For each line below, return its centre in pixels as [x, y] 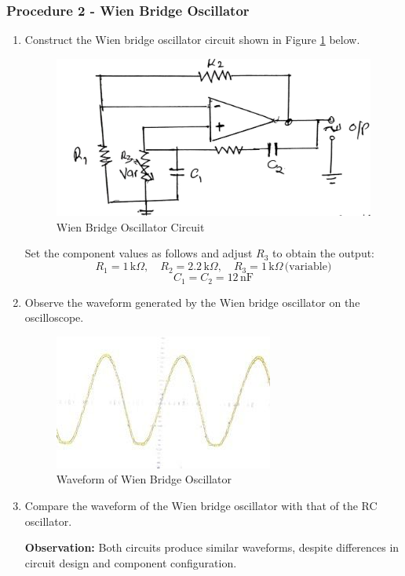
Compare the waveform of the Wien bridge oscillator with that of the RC [201, 505]
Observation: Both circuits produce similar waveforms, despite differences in [212, 547]
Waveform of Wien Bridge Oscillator [144, 479]
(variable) [308, 267]
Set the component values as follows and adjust [139, 253]
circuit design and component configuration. [131, 562]
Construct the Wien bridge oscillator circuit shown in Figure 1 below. [192, 40]
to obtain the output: [324, 253]
